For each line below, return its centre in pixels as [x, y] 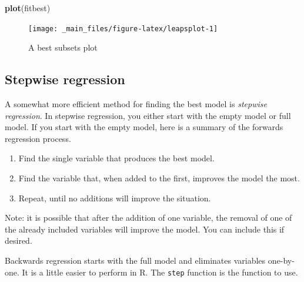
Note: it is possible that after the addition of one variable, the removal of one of [148, 218]
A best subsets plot [63, 47]
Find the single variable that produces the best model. [116, 158]
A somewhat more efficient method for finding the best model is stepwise [136, 104]
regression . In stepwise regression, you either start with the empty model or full [148, 115]
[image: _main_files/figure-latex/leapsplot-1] [123, 29]
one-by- [281, 260]
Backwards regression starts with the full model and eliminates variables [135, 260]
